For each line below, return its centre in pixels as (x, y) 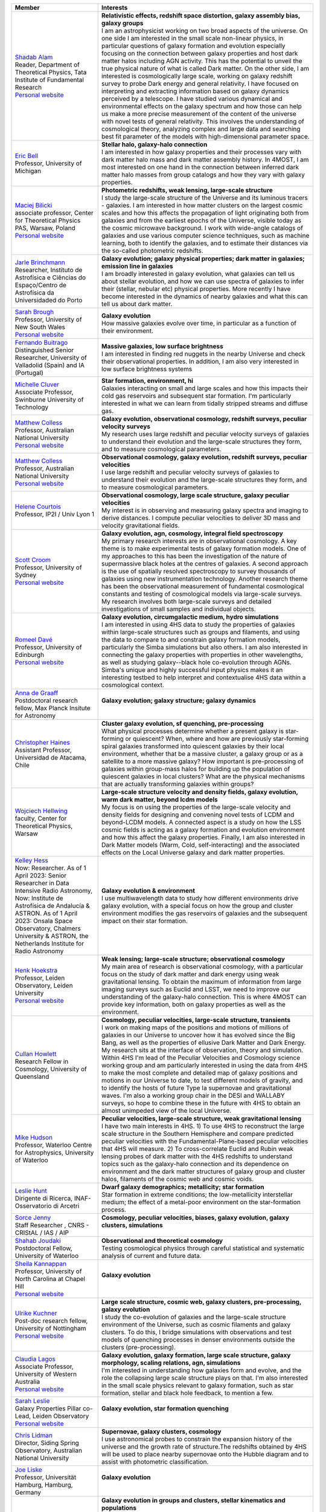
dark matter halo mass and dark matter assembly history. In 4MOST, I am (205, 159)
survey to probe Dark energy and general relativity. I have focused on (200, 83)
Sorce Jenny (33, 1217)
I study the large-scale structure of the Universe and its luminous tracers (205, 198)
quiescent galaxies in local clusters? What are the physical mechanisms (203, 776)
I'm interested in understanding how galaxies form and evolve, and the (202, 1370)
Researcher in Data (42, 883)
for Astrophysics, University (54, 1152)
